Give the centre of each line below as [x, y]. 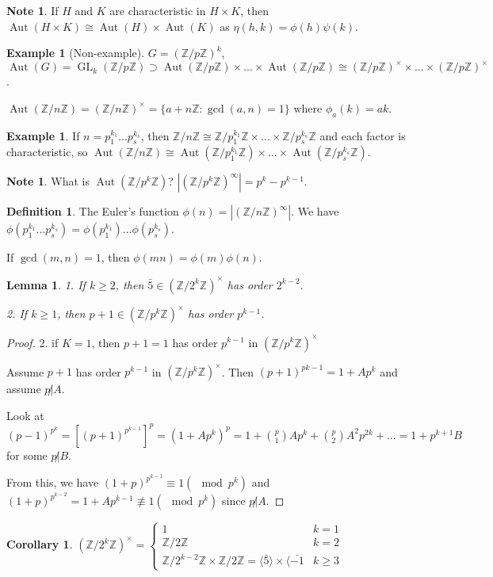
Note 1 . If [32, 10]
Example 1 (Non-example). [76, 53]
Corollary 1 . [40, 544]
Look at [25, 415]
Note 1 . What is [48, 181]
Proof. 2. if [32, 342]
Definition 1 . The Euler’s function [93, 211]
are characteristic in [158, 10]
